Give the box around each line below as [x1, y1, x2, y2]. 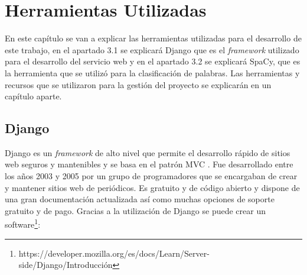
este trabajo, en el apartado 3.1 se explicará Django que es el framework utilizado [5, 43, 299, 56]
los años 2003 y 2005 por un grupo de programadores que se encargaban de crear [5, 170, 298, 182]
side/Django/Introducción [18, 258, 113, 271]
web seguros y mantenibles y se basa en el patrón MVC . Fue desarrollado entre [5, 158, 293, 170]
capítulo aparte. [5, 90, 62, 102]
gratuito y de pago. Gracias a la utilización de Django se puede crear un [5, 204, 266, 216]
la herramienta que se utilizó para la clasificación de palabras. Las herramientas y [5, 66, 300, 79]
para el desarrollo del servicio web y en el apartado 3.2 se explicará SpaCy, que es [5, 55, 301, 67]
